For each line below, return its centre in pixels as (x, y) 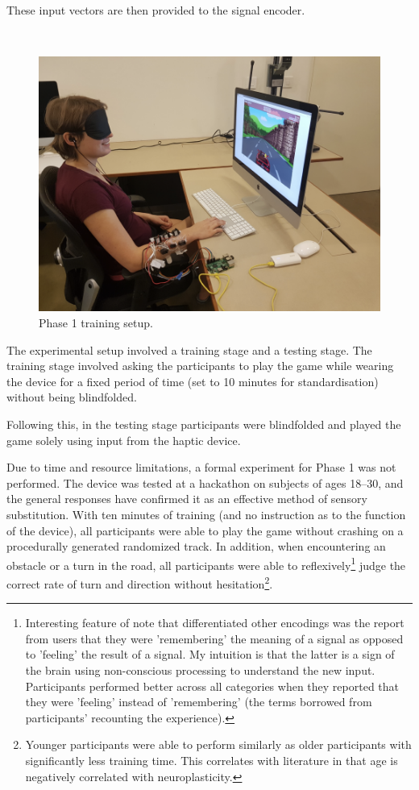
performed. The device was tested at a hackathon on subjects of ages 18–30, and (205, 482)
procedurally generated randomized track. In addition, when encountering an (196, 546)
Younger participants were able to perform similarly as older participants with (218, 744)
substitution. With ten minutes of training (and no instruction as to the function (206, 514)
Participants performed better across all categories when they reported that (212, 686)
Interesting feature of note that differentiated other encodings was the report (215, 623)
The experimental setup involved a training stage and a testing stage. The (189, 349)
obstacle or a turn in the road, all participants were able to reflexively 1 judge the (206, 563)
